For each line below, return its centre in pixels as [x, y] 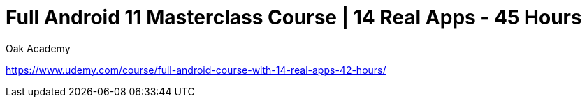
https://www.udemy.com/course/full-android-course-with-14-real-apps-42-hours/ [196, 70]
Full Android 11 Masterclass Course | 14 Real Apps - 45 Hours [294, 17]
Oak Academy [38, 48]
